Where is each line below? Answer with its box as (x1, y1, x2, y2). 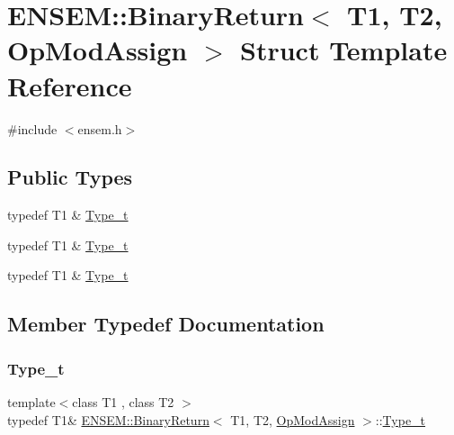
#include (7, 119, 58, 138)
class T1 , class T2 (72, 393, 174, 412)
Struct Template (240, 32, 448, 68)
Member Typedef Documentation (7, 310, 325, 338)
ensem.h (77, 119, 122, 138)
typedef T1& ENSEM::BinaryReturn (7, 410, 209, 429)
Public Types (7, 163, 133, 191)
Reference (7, 67, 132, 104)
